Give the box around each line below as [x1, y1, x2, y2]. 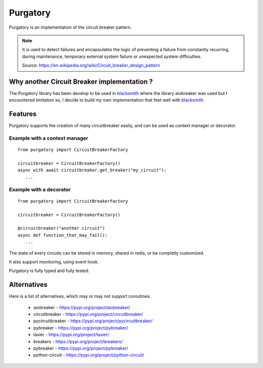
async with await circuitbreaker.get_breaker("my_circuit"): [18, 167, 167, 173]
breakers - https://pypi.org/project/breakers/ [33, 338, 123, 344]
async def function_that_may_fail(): [18, 232, 108, 238]
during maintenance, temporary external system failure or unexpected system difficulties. [22, 54, 202, 59]
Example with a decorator [9, 186, 71, 193]
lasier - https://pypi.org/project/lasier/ [33, 331, 109, 338]
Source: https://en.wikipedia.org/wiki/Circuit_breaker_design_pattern [22, 62, 160, 68]
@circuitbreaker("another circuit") [18, 225, 105, 231]
